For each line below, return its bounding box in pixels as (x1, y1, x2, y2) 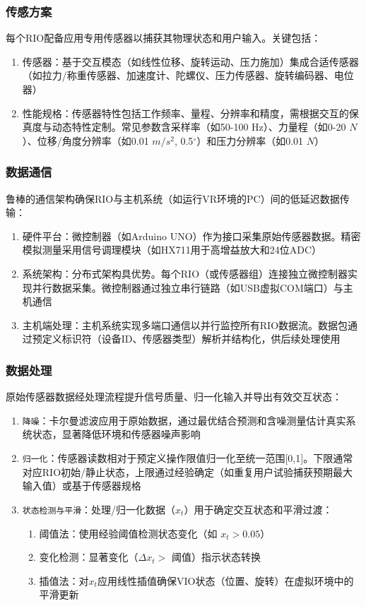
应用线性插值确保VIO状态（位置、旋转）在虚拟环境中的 (97, 573, 354, 588)
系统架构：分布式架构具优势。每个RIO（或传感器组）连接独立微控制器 (22, 266, 348, 280)
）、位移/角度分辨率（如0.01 (22, 133, 149, 148)
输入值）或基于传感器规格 (22, 478, 141, 493)
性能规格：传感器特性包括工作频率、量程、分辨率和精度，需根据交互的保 (22, 105, 359, 120)
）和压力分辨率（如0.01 (196, 133, 304, 148)
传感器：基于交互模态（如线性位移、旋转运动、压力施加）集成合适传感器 (22, 54, 359, 69)
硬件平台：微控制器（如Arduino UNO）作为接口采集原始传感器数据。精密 (22, 228, 361, 243)
